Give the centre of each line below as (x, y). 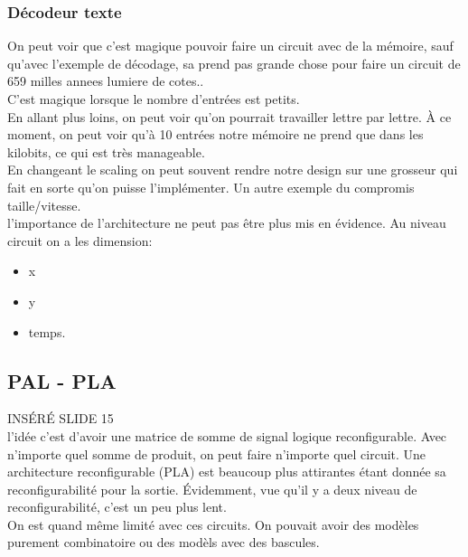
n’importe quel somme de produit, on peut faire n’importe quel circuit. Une (217, 453)
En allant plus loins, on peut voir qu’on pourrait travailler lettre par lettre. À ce (229, 116)
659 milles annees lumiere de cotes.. (106, 81)
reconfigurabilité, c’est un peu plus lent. (117, 507)
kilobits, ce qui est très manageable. (106, 151)
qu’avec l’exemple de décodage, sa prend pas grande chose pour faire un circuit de (234, 63)
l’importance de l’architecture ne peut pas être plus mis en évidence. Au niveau (227, 223)
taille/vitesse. (44, 205)
